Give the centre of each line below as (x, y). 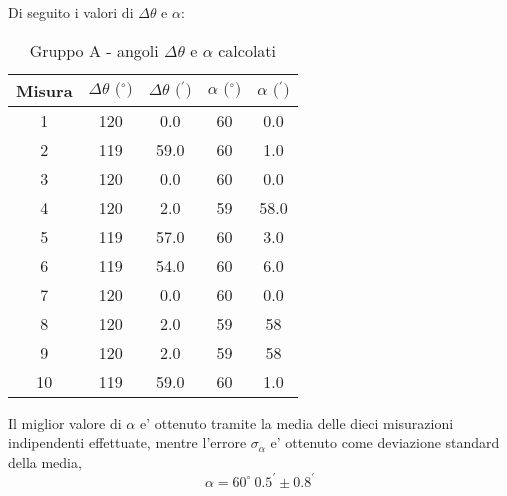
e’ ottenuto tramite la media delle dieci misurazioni (296, 422)
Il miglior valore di (65, 422)
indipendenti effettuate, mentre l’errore (127, 442)
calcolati (247, 50)
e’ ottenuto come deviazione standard (385, 442)
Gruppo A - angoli (94, 50)
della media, (45, 461)
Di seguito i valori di (71, 12)
